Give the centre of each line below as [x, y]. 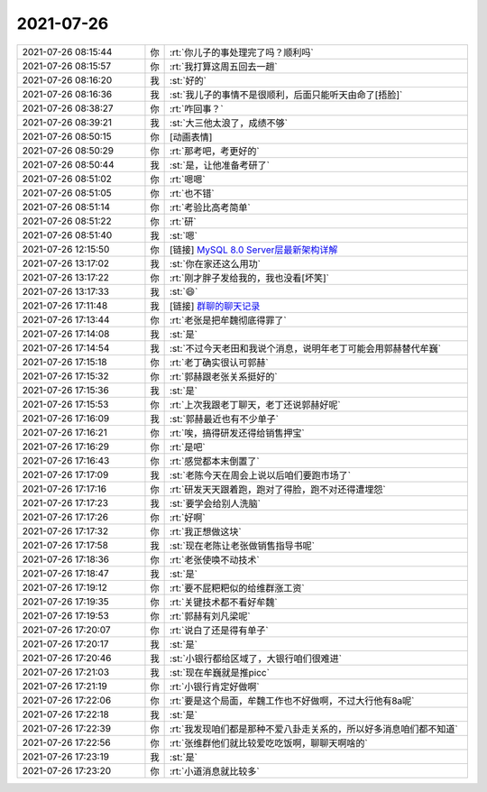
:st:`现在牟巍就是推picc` [220, 672]
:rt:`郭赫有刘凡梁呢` [210, 616]
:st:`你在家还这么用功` [215, 263]
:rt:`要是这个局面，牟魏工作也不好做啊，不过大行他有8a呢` [292, 701]
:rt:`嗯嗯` [188, 179]
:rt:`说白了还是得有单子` [219, 630]
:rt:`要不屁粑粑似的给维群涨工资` [237, 588]
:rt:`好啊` [188, 517]
